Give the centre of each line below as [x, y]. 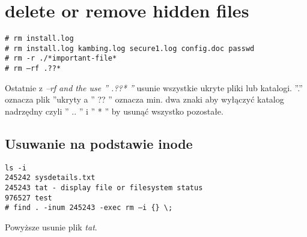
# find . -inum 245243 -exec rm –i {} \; [89, 208]
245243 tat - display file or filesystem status [104, 188]
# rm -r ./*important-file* [61, 58]
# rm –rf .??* [33, 69]
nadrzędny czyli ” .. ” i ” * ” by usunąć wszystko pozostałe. [114, 111]
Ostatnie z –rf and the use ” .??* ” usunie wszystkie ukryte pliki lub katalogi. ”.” [154, 87]
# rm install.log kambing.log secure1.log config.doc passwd [130, 48]
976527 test [29, 198]
